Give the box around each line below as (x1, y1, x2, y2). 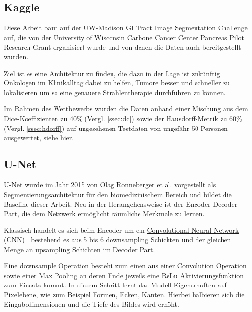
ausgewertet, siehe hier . (4, 132, 74, 143)
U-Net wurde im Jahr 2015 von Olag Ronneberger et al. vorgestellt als (4, 179, 216, 189)
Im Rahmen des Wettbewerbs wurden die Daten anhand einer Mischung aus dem (4, 104, 248, 114)
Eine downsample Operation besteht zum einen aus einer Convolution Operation (4, 260, 247, 271)
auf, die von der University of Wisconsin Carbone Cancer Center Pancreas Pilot (4, 32, 244, 42)
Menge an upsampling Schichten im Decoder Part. (4, 244, 155, 254)
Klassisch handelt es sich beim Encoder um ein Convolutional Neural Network (4, 225, 239, 235)
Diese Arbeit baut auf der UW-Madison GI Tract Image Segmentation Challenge (4, 23, 248, 33)
